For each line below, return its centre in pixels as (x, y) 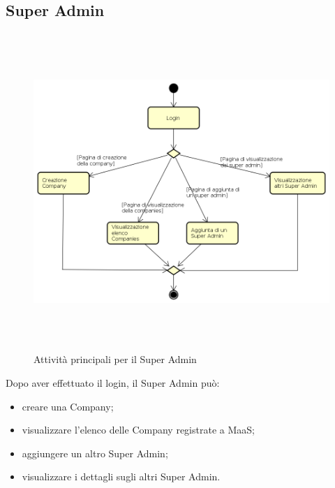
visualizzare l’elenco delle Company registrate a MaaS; (138, 430)
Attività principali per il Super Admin (115, 359)
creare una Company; (68, 406)
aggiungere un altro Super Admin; (95, 453)
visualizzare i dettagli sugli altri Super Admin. (121, 476)
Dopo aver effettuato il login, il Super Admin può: (113, 382)
